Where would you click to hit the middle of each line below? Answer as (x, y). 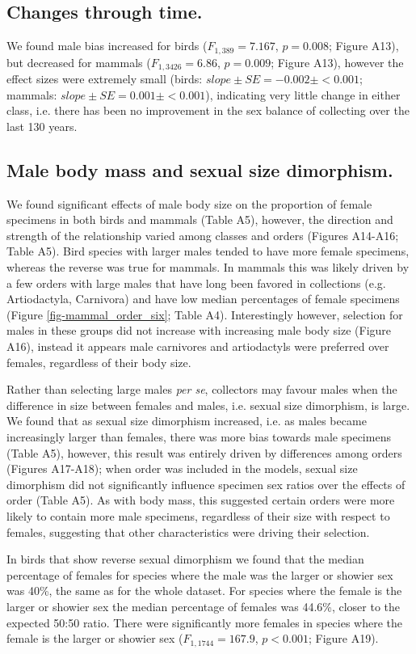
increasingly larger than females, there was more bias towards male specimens (199, 437)
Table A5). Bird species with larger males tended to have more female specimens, (208, 251)
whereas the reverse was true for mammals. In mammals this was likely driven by (208, 267)
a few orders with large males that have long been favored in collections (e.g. (196, 283)
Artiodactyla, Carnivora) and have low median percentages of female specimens (203, 299)
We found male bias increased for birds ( (107, 46)
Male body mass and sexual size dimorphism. (200, 169)
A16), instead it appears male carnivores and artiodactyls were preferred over (198, 346)
